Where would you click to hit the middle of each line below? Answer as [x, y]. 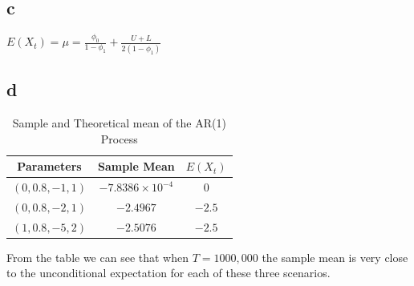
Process [119, 138]
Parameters [49, 166]
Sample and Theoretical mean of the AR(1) [119, 122]
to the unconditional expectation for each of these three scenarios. [168, 273]
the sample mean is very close [335, 257]
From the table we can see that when [97, 257]
